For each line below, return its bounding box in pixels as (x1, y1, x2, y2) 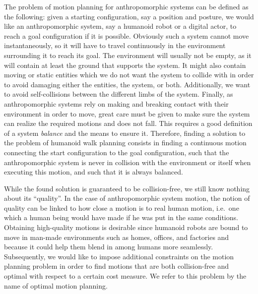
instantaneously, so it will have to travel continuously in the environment (4, 40, 226, 51)
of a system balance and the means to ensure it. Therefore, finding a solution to (4, 127, 246, 138)
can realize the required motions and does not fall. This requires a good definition (4, 118, 253, 128)
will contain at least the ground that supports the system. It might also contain (4, 59, 246, 70)
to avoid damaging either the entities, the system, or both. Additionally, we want (4, 79, 251, 89)
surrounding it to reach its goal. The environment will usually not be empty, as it (4, 50, 252, 60)
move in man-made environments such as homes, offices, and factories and (4, 232, 229, 242)
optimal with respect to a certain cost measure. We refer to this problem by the (4, 271, 247, 281)
